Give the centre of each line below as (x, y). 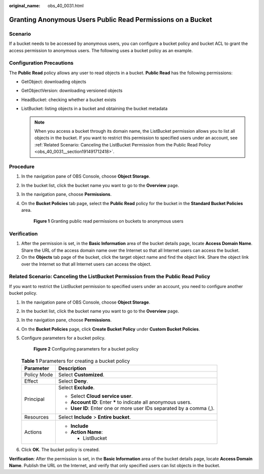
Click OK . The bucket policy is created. (61, 450)
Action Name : (87, 432)
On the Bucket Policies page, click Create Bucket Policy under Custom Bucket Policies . (111, 329)
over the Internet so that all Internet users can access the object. (86, 264)
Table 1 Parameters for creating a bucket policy (76, 361)
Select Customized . (81, 375)
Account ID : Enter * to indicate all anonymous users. (131, 402)
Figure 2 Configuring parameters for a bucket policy (86, 349)
